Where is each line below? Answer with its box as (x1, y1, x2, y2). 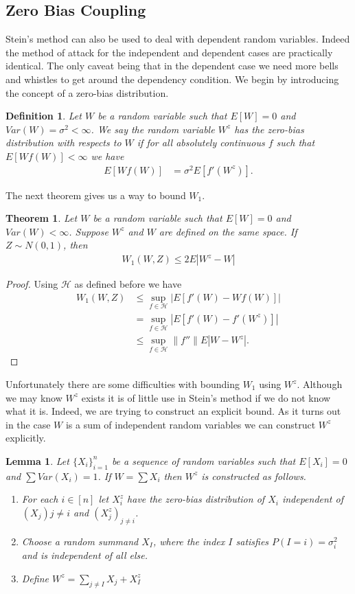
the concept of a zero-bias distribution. (5, 85, 169, 100)
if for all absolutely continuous (137, 135, 265, 150)
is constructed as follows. (201, 468, 306, 483)
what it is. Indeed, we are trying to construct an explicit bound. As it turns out (5, 404, 341, 418)
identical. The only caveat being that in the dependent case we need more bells (5, 58, 339, 73)
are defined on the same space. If (159, 224, 297, 238)
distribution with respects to (5, 135, 122, 150)
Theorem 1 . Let (5, 211, 78, 225)
